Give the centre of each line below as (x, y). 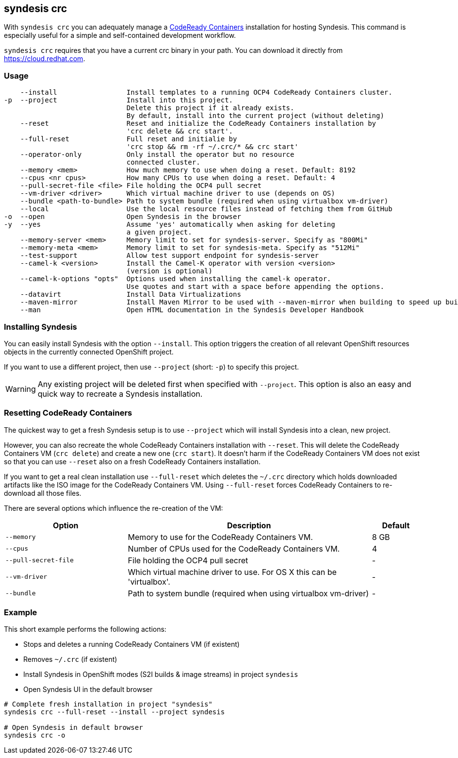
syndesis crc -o (35, 735)
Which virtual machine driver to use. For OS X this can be (232, 572)
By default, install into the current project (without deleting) (255, 116)
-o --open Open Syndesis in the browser (123, 217)
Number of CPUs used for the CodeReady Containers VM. (234, 548)
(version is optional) (169, 271)
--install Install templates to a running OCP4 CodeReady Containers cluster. (206, 93)
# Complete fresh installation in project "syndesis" (108, 704)
